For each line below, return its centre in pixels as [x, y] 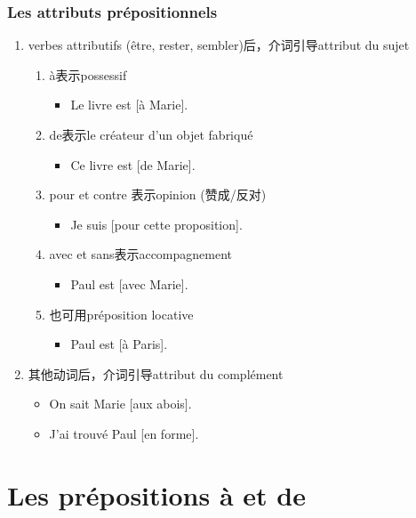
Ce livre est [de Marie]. [133, 164]
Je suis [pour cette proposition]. [156, 224]
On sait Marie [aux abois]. [120, 404]
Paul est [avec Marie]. [129, 283]
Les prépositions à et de [156, 494]
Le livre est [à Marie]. [129, 105]
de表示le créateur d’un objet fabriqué [151, 134]
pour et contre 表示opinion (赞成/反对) [158, 194]
